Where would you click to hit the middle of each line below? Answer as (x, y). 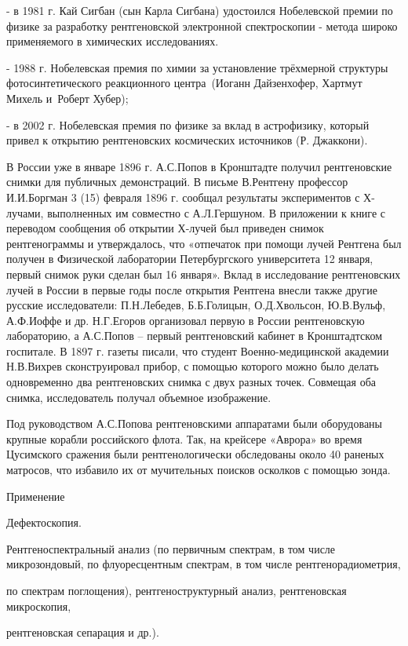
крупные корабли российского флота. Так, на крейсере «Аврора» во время (184, 438)
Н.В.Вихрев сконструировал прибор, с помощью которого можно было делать (193, 366)
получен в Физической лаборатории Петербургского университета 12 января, (190, 259)
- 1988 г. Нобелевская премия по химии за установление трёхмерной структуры (197, 67)
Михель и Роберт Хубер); (67, 98)
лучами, (25, 212)
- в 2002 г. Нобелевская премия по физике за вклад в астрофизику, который (188, 124)
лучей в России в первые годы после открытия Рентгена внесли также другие (192, 289)
